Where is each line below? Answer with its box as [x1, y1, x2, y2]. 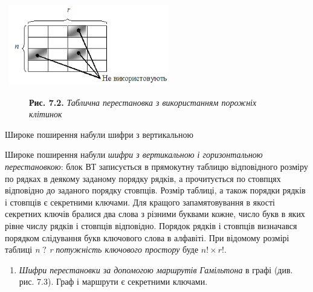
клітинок [29, 108, 62, 120]
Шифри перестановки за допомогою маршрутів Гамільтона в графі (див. [19, 263, 293, 276]
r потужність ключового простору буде [49, 243, 199, 256]
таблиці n [5, 243, 40, 256]
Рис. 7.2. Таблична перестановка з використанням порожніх [29, 96, 257, 108]
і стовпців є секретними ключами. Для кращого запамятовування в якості [5, 195, 275, 208]
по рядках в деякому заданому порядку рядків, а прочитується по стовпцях [5, 172, 281, 184]
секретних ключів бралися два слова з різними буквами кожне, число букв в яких [5, 207, 305, 220]
